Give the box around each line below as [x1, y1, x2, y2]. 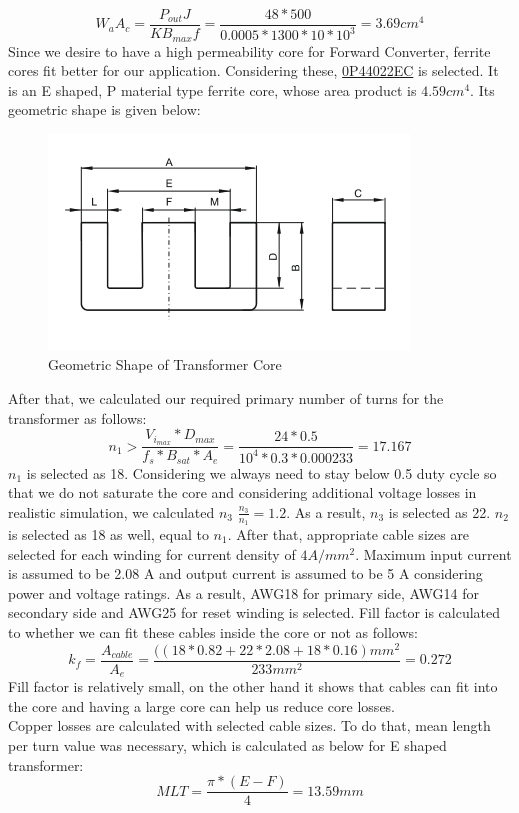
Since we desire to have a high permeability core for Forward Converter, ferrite [8, 40, 491, 61]
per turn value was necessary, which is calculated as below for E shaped [8, 734, 447, 755]
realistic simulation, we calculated [8, 501, 215, 522]
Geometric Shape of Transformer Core [48, 354, 282, 375]
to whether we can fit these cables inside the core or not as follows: [8, 622, 418, 642]
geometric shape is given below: [8, 99, 201, 120]
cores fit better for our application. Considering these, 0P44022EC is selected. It [8, 60, 499, 81]
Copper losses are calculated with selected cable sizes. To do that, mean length [8, 715, 491, 736]
